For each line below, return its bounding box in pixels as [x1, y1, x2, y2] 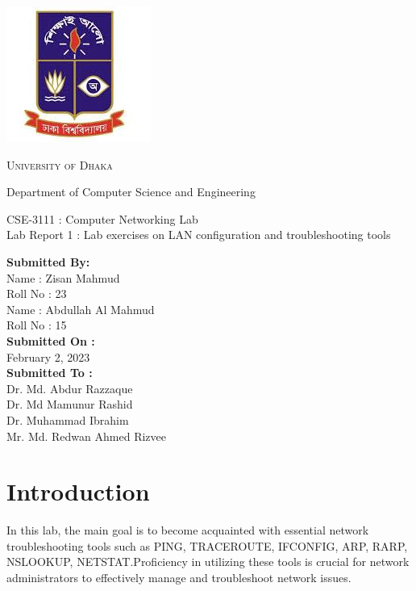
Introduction [6, 475, 150, 508]
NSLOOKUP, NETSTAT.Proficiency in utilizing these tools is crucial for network [6, 553, 410, 570]
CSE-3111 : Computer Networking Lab [6, 210, 198, 227]
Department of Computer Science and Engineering [6, 183, 256, 200]
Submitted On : [6, 332, 95, 349]
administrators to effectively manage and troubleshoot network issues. [6, 569, 352, 585]
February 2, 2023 [6, 348, 90, 365]
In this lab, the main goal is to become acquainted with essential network [6, 522, 369, 539]
